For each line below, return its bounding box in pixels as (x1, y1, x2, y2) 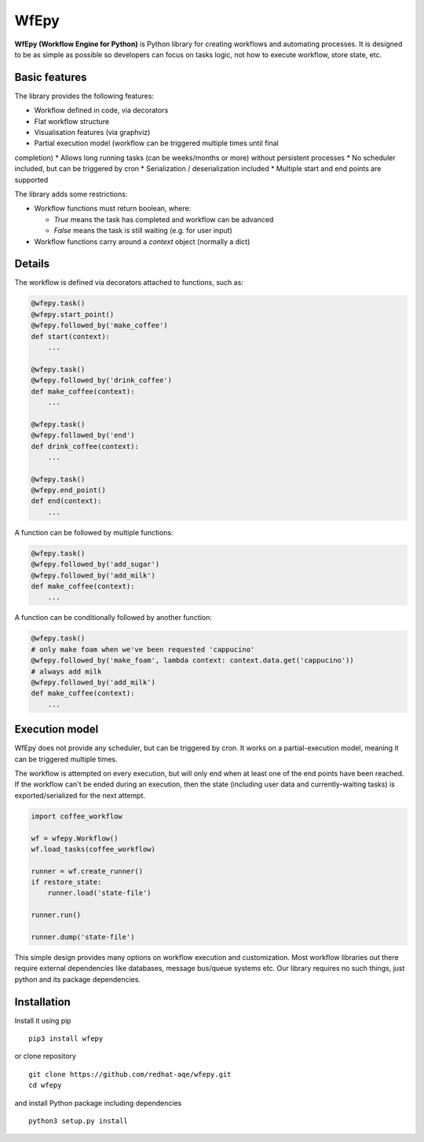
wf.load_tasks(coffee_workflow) (31, 845, 156, 853)
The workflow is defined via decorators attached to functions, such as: (14, 278, 243, 287)
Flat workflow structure (34, 116, 110, 126)
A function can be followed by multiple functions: (14, 527, 174, 537)
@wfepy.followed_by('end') (31, 431, 135, 440)
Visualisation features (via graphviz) (34, 128, 151, 137)
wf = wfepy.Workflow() (31, 834, 119, 843)
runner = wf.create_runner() (31, 867, 144, 875)
